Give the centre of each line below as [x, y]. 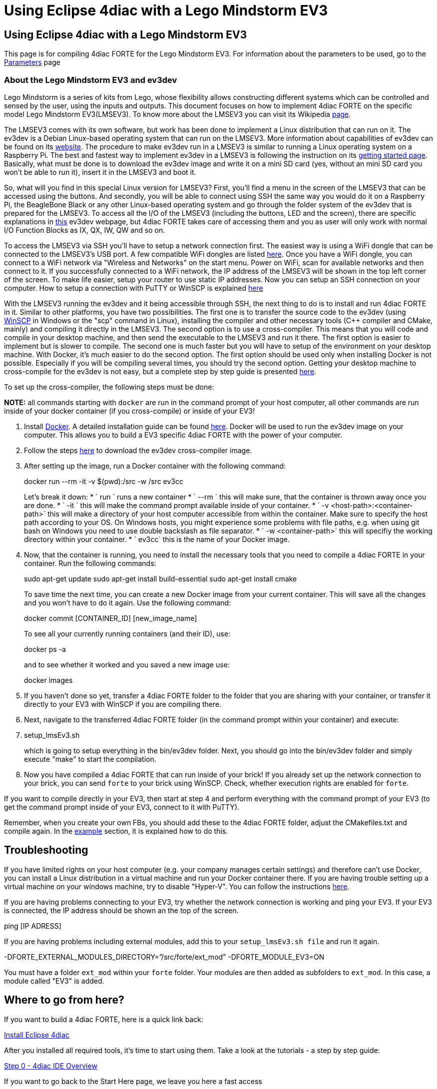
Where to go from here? [64, 1000]
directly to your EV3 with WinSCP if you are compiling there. [123, 704]
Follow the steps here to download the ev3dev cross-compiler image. [138, 450]
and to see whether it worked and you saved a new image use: [127, 664]
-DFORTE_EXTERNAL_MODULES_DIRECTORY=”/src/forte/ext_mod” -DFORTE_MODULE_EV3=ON [164, 957]
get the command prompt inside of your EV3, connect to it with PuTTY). [122, 807]
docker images [48, 680]
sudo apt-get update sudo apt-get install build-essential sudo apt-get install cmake [161, 578]
